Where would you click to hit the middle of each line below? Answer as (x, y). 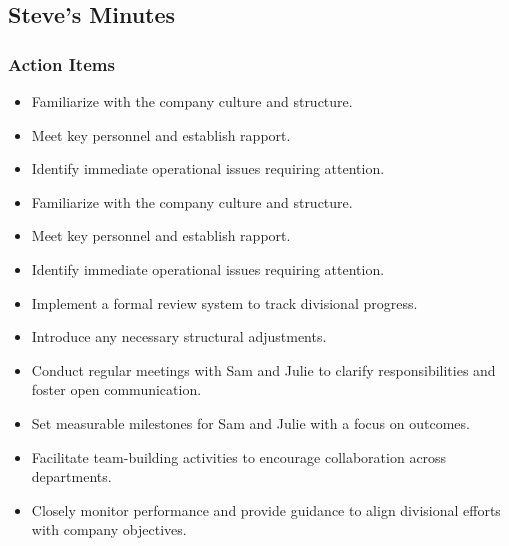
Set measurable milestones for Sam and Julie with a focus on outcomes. (250, 422)
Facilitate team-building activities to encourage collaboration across (239, 456)
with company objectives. (109, 529)
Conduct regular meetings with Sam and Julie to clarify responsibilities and (263, 369)
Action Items (61, 63)
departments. (71, 476)
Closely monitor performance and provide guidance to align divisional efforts (266, 509)
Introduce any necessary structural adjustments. (179, 336)
